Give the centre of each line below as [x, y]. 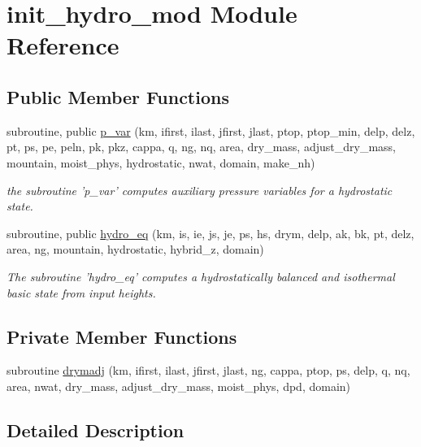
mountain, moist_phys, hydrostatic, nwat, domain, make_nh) [161, 162]
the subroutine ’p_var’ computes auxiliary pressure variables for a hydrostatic [200, 190]
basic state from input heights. [81, 292]
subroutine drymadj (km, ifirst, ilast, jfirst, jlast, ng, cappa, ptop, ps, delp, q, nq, [208, 370]
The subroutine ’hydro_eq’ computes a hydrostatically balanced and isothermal [201, 276]
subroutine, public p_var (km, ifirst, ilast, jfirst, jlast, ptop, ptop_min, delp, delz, [211, 130]
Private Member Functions [122, 336]
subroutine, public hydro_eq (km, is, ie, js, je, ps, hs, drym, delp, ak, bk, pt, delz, [210, 233]
